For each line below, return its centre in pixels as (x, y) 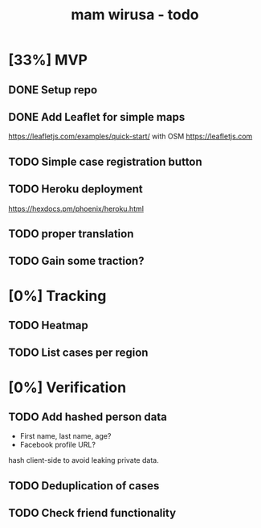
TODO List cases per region (78, 353)
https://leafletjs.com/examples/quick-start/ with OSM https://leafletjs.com (130, 136)
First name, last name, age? (65, 436)
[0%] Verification (67, 387)
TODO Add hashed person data (88, 417)
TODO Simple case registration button (105, 161)
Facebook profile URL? (58, 445)
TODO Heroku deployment (75, 190)
